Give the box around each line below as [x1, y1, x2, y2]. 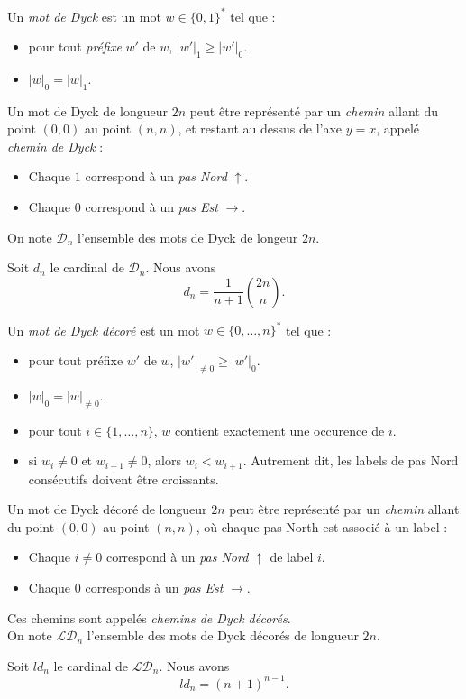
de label [270, 547, 314, 566]
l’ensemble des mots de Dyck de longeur [77, 227, 298, 246]
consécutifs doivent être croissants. [28, 469, 219, 488]
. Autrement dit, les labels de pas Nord [242, 451, 459, 470]
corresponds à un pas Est [85, 577, 224, 596]
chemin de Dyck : [7, 136, 104, 155]
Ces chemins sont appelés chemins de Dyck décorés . [7, 608, 291, 627]
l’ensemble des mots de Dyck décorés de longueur [87, 626, 359, 645]
